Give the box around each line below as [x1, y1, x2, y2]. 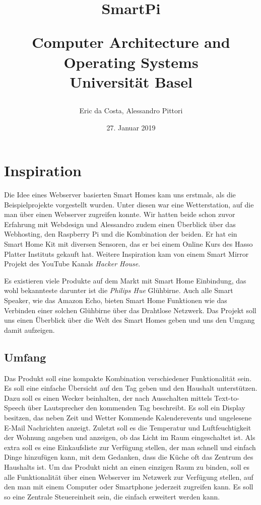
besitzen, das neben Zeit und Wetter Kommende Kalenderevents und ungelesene [4, 412, 252, 422]
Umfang [4, 349, 46, 365]
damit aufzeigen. [4, 324, 55, 335]
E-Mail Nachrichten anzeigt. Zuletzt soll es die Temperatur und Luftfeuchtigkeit [4, 422, 251, 432]
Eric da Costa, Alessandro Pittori [79, 105, 183, 115]
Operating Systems [63, 51, 199, 72]
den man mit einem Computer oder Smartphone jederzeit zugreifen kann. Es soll [4, 481, 253, 492]
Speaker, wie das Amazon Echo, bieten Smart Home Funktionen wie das [4, 295, 227, 305]
